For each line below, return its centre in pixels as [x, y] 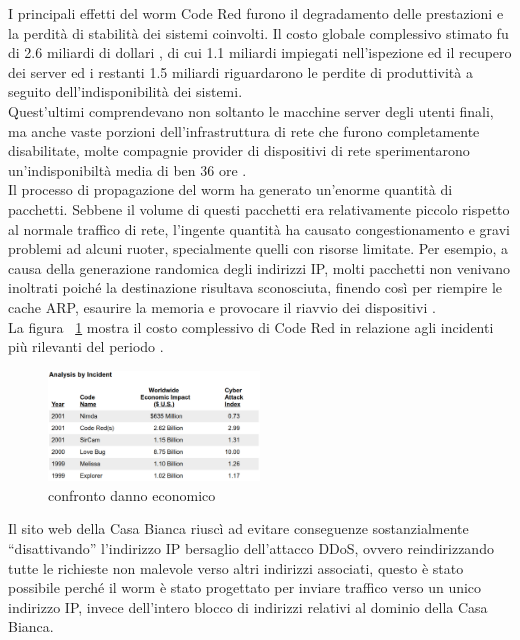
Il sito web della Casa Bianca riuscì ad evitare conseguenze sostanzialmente [238, 528]
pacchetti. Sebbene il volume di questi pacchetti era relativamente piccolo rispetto [259, 208]
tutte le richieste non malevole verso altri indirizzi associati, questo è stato [236, 567]
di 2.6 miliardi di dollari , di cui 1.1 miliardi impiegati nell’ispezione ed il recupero [260, 52]
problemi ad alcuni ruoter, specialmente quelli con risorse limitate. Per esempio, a [258, 248]
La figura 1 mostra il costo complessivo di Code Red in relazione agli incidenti [251, 326]
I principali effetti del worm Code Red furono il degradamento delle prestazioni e [256, 13]
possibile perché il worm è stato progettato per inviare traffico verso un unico [245, 587]
